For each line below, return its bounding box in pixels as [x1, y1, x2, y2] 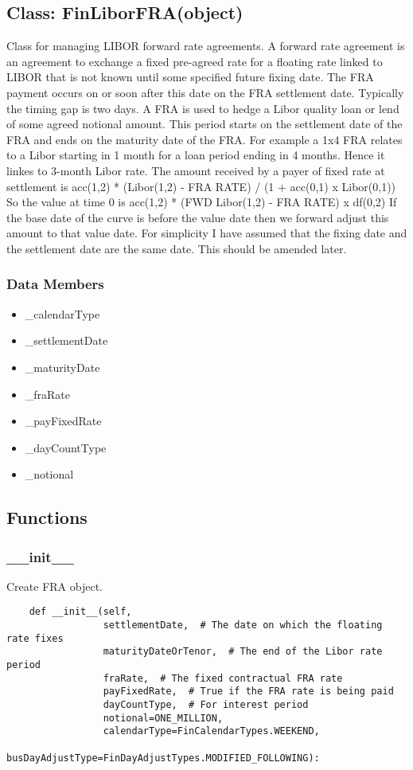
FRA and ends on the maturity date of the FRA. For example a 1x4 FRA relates [6, 131, 403, 147]
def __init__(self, [29, 606, 132, 618]
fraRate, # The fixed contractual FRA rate [103, 672, 343, 684]
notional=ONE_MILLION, [103, 712, 224, 724]
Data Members [6, 274, 104, 294]
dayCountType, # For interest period [103, 699, 309, 711]
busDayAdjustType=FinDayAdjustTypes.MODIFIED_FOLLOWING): [6, 752, 320, 764]
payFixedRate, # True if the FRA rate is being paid [103, 686, 394, 698]
